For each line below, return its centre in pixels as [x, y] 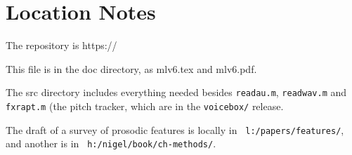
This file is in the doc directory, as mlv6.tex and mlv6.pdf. [131, 68]
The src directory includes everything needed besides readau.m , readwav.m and [176, 92]
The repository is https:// [61, 45]
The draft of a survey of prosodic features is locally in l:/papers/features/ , [175, 129]
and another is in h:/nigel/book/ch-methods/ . [111, 143]
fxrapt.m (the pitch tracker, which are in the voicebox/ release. [145, 106]
